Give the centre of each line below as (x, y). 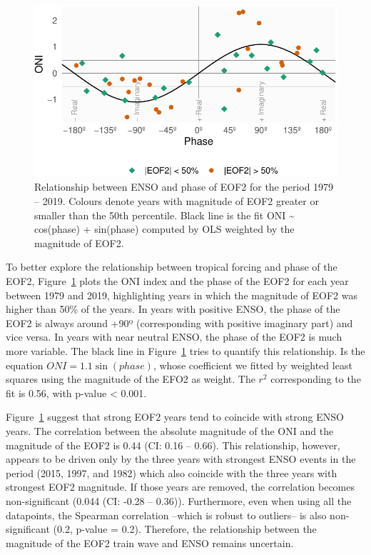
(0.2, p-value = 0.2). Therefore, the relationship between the (185, 529)
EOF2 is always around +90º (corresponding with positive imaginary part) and (179, 322)
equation (25, 365)
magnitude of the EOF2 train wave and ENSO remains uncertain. (150, 542)
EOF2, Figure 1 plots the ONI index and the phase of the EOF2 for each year (177, 281)
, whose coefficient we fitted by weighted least (253, 365)
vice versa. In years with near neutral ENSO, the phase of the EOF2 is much (174, 337)
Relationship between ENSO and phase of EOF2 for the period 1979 (184, 187)
